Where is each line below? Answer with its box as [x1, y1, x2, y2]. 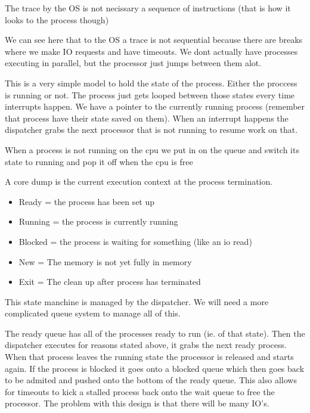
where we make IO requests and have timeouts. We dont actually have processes [5, 45, 298, 57]
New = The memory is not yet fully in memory [18, 255, 192, 268]
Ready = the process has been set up [18, 195, 155, 207]
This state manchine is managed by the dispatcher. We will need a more [5, 295, 269, 308]
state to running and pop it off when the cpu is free [5, 155, 193, 167]
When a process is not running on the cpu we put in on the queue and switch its [5, 143, 299, 156]
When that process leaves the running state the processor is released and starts [5, 350, 294, 363]
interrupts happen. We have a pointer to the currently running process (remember [5, 100, 305, 113]
